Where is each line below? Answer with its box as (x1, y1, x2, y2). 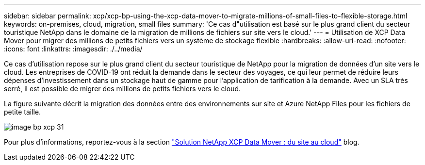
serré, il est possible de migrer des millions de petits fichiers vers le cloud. (4, 84, 241, 93)
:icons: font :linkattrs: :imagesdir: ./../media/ (4, 45, 143, 53)
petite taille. (4, 108, 41, 116)
